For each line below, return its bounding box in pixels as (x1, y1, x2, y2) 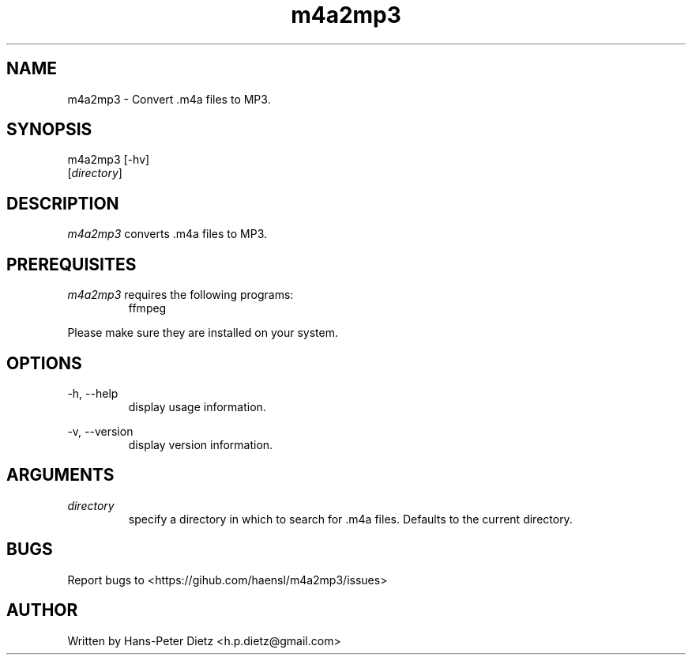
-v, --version (67, 424, 134, 438)
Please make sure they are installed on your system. (67, 326, 338, 340)
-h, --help (67, 386, 118, 400)
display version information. (128, 437, 273, 451)
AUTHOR (6, 600, 78, 621)
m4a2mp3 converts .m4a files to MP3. (67, 227, 268, 241)
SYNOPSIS (6, 119, 92, 140)
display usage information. (128, 399, 266, 414)
